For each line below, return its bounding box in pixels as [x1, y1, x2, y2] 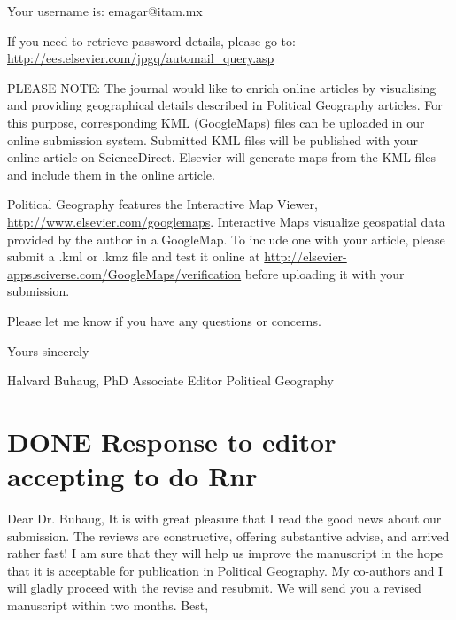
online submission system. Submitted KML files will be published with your [7, 130, 418, 149]
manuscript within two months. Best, [7, 595, 209, 614]
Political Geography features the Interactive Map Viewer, [7, 195, 318, 213]
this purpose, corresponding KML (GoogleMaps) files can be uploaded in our [7, 112, 425, 131]
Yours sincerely [7, 341, 89, 360]
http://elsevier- [264, 247, 347, 266]
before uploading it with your [244, 264, 405, 283]
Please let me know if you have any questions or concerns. [7, 311, 321, 329]
